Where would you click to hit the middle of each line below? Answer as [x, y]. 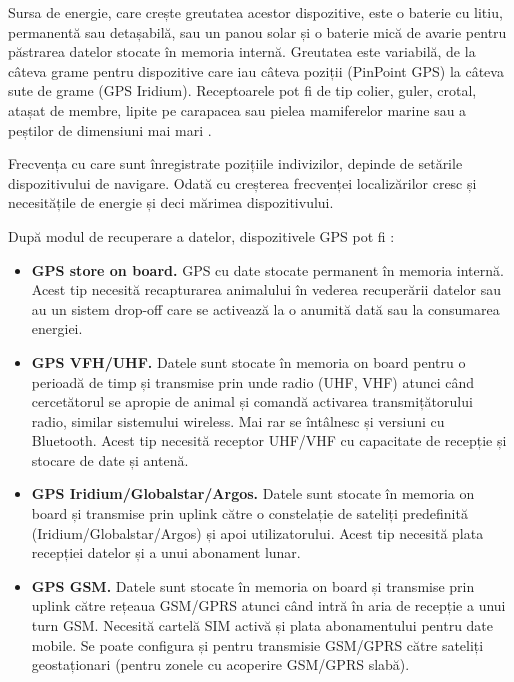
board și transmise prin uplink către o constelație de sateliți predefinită [249, 513]
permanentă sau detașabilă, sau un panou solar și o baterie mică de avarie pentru [257, 31]
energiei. [57, 328]
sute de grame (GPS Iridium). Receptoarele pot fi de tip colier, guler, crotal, [242, 90]
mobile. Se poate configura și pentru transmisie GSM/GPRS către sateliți [257, 644]
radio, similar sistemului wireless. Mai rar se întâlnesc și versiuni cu [238, 420]
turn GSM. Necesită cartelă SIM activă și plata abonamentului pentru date [262, 625]
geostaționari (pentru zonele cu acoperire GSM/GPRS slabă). [220, 664]
